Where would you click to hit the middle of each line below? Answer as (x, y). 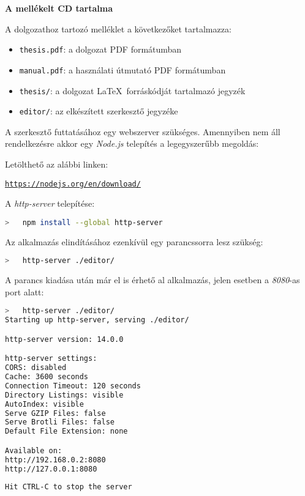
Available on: (34, 450)
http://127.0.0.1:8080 (51, 469)
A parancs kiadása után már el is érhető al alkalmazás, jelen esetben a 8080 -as (152, 280)
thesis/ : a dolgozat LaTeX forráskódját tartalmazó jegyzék (132, 90)
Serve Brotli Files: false (60, 422)
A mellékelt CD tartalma (59, 8)
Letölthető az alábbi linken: (57, 164)
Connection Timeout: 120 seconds (73, 386)
